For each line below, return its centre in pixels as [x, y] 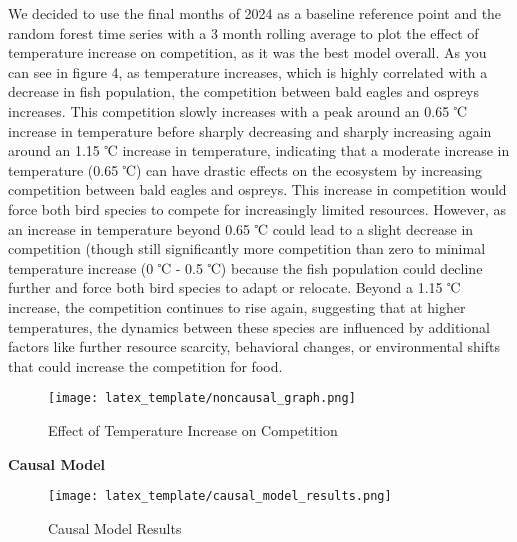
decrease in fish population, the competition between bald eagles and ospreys [244, 91]
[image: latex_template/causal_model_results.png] [220, 496]
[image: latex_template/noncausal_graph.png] [202, 398]
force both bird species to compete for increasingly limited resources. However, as [257, 208]
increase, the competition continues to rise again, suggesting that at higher [237, 306]
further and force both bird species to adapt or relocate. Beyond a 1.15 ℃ [234, 287]
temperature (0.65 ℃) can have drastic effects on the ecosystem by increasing [245, 169]
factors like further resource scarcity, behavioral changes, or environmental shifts [254, 346]
